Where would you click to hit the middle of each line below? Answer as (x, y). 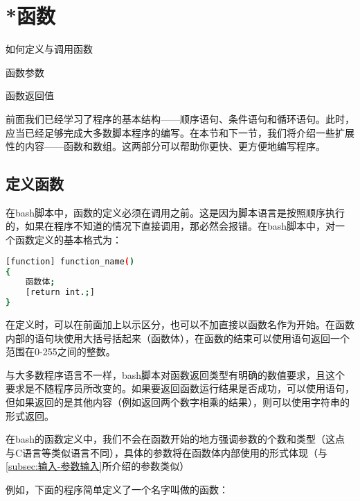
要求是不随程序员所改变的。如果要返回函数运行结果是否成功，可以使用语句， (180, 388)
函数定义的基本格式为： (68, 240)
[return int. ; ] (60, 292)
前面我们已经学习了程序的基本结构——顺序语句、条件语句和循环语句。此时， (180, 118)
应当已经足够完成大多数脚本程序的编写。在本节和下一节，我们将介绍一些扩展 (180, 132)
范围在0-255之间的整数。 (61, 351)
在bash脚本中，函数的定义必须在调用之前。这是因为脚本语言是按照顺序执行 (175, 212)
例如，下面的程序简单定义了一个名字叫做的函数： (117, 489)
